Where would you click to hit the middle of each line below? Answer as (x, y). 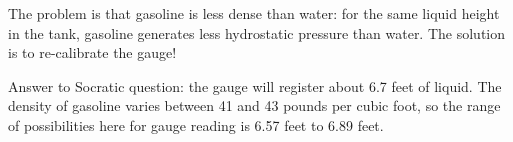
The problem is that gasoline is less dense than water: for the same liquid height (254, 13)
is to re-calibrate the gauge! (92, 52)
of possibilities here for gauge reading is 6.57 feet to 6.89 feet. (196, 124)
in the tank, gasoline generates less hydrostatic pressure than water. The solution (257, 32)
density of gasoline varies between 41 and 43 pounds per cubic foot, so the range (254, 105)
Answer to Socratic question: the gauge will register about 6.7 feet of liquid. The (255, 85)
